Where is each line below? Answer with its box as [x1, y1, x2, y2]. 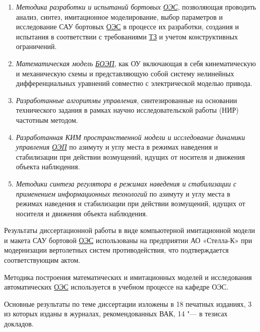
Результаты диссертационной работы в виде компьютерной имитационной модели [4, 225, 255, 235]
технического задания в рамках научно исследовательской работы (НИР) [16, 105, 239, 115]
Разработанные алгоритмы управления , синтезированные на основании [16, 94, 237, 105]
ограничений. [16, 41, 57, 52]
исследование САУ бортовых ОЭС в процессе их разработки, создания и [16, 21, 239, 32]
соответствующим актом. [4, 255, 81, 265]
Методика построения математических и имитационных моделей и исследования [4, 271, 252, 282]
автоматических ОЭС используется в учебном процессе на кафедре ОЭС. [4, 281, 229, 292]
